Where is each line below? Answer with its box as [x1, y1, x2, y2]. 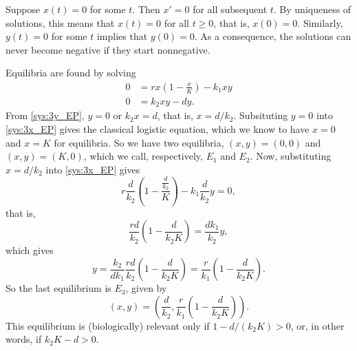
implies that [96, 29, 148, 43]
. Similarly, [297, 15, 343, 30]
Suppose [6, 2, 41, 16]
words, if [6, 332, 42, 346]
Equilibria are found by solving [6, 65, 136, 80]
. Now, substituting [250, 149, 332, 163]
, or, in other [290, 318, 345, 332]
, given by [125, 281, 167, 295]
